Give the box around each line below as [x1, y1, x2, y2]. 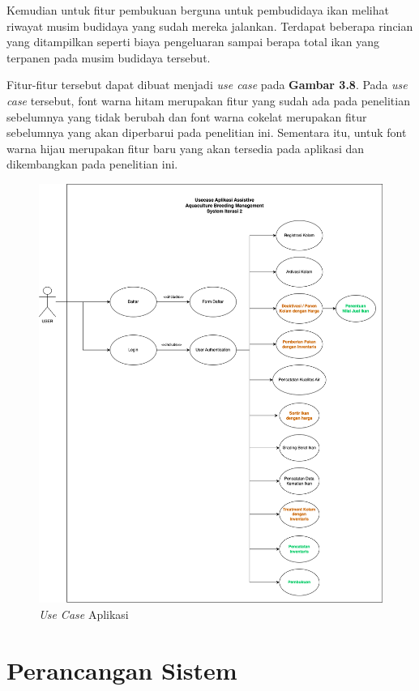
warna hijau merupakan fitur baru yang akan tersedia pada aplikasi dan [6, 139, 365, 156]
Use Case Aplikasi [39, 606, 129, 623]
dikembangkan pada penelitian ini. [6, 156, 178, 173]
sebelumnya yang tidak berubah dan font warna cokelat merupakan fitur [6, 108, 367, 125]
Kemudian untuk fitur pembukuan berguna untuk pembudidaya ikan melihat [6, 2, 389, 18]
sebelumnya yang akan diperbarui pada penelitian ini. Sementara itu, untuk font [6, 124, 407, 141]
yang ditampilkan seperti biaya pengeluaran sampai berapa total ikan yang [6, 33, 379, 50]
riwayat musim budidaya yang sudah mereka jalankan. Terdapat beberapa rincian [6, 17, 413, 34]
